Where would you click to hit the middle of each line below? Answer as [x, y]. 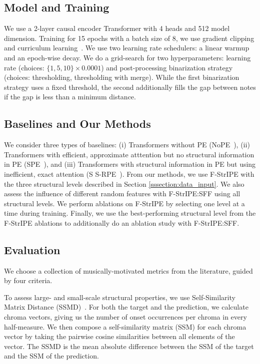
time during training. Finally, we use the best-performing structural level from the [130, 213]
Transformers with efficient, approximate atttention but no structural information [129, 154]
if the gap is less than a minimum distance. [70, 97]
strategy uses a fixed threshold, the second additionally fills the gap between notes [130, 87]
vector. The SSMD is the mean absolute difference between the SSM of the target [129, 346]
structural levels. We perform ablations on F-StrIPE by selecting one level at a [124, 203]
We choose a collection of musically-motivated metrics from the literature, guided [128, 270]
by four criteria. [28, 280]
